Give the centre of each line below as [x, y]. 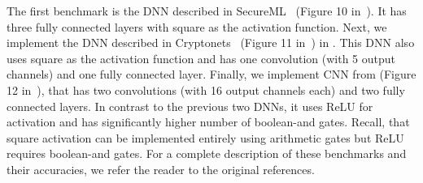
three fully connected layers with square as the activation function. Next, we [197, 26]
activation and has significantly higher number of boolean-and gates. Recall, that [208, 122]
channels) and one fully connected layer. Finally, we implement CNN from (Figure [211, 74]
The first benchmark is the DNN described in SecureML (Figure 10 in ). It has [207, 11]
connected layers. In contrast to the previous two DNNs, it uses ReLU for [190, 106]
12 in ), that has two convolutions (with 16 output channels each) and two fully [206, 89]
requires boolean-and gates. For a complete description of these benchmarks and [207, 153]
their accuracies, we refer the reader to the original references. [161, 169]
